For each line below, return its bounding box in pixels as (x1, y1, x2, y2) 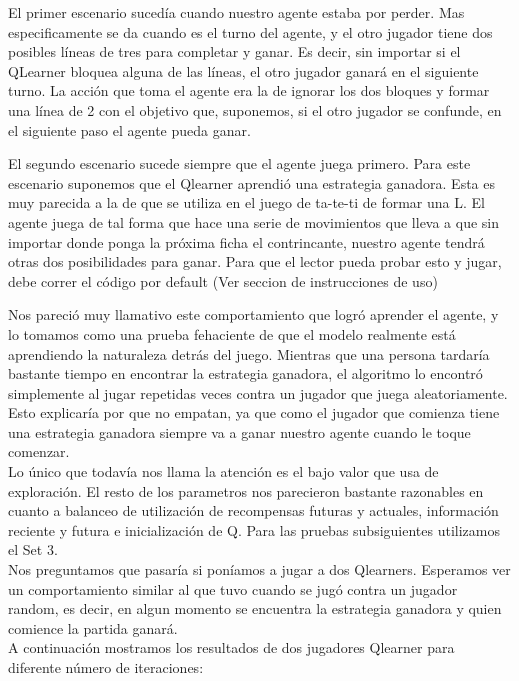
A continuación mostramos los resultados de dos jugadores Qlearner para (8, 637, 455, 658)
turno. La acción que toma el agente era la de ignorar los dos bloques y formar (8, 80, 490, 101)
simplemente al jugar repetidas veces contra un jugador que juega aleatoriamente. (8, 382, 508, 403)
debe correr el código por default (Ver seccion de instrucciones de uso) (8, 270, 438, 291)
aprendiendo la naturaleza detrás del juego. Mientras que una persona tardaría (8, 343, 490, 364)
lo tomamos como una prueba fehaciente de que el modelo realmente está (8, 323, 456, 344)
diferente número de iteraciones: (8, 657, 204, 677)
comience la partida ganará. (8, 617, 178, 638)
